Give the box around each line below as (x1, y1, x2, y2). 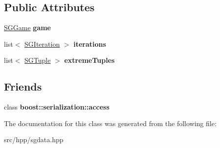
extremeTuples (64, 55, 115, 65)
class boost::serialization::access (4, 102, 110, 112)
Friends (4, 79, 42, 94)
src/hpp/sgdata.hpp (4, 134, 64, 145)
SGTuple (24, 55, 51, 65)
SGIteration (24, 38, 60, 49)
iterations (73, 38, 106, 49)
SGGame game (4, 22, 51, 33)
